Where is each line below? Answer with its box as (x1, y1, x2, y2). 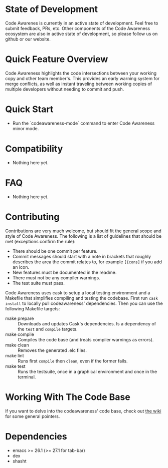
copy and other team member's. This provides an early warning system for (5, 75, 160, 81)
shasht (12, 458, 27, 464)
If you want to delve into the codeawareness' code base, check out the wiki (5, 408, 161, 414)
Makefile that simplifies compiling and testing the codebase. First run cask (5, 295, 158, 301)
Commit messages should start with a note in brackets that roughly (12, 253, 151, 259)
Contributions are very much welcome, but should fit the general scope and (5, 228, 161, 234)
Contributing (5, 211, 60, 222)
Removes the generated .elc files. (18, 347, 87, 353)
